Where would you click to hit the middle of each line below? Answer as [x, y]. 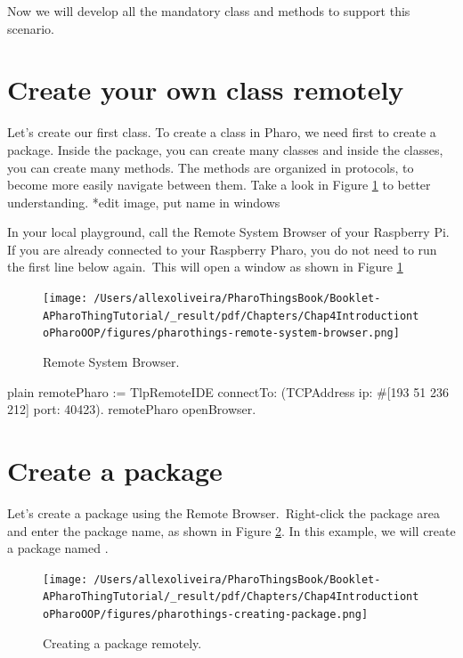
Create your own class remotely [206, 89]
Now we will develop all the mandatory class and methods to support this [209, 11]
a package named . [58, 548]
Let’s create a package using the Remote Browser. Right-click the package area [224, 512]
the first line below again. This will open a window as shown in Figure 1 [205, 267]
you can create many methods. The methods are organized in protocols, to [211, 167]
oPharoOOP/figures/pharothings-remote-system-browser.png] [221, 333]
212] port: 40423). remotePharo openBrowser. [132, 409]
